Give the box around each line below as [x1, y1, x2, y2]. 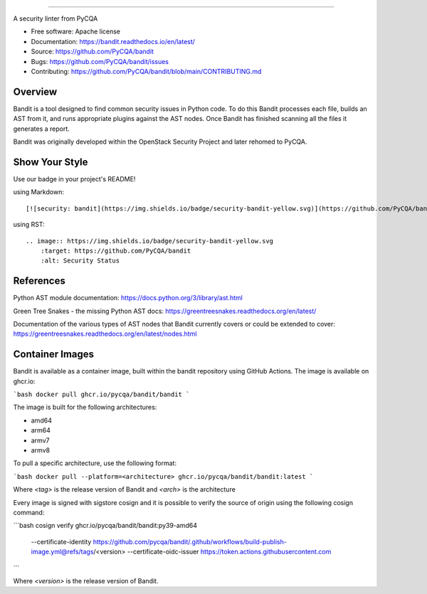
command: [13, 508, 45, 516]
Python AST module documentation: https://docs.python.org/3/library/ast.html [13, 294, 243, 302]
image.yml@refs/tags [31, 548, 94, 556]
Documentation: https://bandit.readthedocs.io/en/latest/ [31, 37, 196, 46]
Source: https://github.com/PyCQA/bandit [31, 47, 154, 56]
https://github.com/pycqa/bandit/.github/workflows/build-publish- [93, 537, 288, 546]
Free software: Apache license [31, 27, 121, 36]
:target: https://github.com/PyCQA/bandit [40, 246, 191, 255]
